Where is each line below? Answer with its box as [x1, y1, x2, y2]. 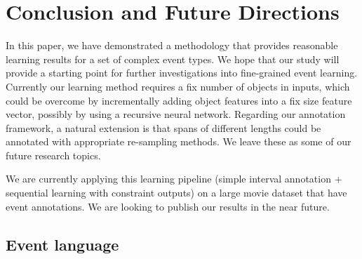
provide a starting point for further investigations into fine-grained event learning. [6, 65, 358, 80]
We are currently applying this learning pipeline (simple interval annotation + [6, 171, 342, 186]
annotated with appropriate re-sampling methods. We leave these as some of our [6, 134, 351, 149]
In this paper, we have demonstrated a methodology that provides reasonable [6, 38, 338, 53]
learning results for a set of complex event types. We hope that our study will [6, 51, 340, 66]
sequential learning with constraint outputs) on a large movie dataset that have [6, 185, 347, 200]
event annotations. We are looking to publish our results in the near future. [6, 199, 330, 213]
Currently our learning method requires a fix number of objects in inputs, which [6, 79, 350, 93]
